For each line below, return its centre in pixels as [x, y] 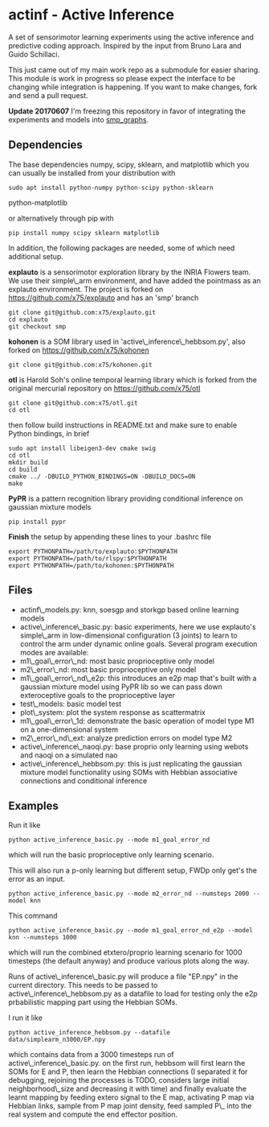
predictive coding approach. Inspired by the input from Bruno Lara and [125, 45]
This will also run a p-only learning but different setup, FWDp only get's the [132, 870]
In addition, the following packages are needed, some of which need [122, 248]
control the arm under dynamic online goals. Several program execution [139, 644]
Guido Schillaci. [34, 54]
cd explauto [28, 320]
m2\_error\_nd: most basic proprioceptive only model [108, 669]
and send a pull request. [48, 95]
